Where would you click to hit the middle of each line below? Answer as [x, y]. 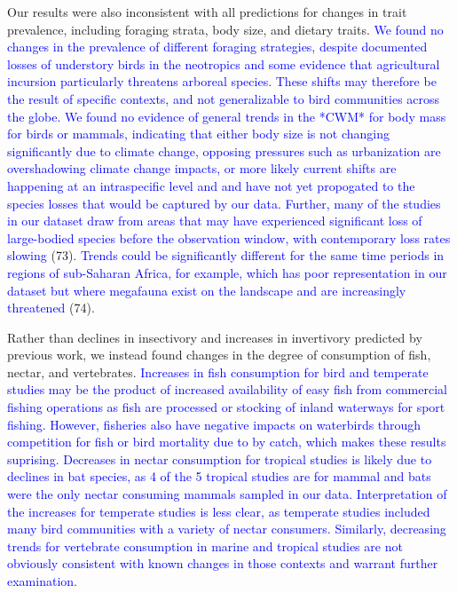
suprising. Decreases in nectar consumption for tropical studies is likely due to [220, 459]
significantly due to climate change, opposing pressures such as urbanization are [224, 150]
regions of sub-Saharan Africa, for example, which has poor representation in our [227, 272]
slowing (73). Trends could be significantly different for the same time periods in [226, 255]
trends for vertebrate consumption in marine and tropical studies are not [205, 546]
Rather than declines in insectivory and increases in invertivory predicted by [215, 337]
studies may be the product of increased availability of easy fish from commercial [227, 389]
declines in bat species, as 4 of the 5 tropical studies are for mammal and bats [219, 476]
